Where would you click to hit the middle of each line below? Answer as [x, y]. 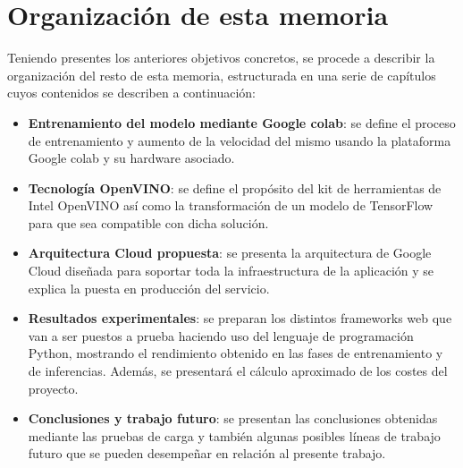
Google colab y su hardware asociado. [131, 158]
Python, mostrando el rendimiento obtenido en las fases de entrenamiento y [236, 353]
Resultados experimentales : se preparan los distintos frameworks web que [240, 318]
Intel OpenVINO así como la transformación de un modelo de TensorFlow [231, 205]
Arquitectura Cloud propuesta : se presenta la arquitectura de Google [230, 253]
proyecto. [53, 388]
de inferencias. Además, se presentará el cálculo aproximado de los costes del [238, 371]
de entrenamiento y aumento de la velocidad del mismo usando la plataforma [240, 140]
